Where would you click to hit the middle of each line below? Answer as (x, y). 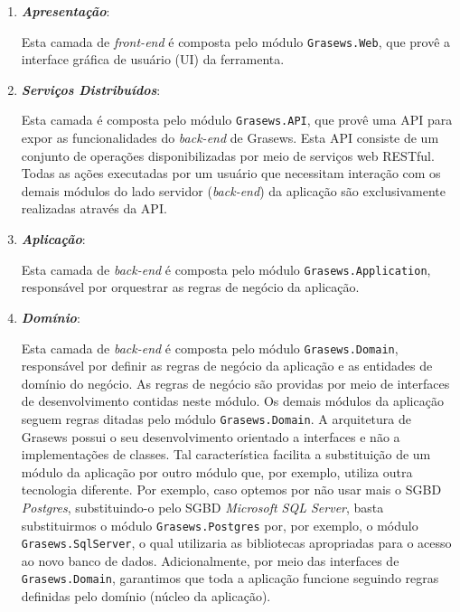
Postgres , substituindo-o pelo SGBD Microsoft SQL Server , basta (202, 507)
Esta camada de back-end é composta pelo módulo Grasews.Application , (226, 269)
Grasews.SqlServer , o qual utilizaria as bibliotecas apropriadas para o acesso (236, 543)
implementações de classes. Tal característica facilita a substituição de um (226, 454)
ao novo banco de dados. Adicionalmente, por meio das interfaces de (210, 560)
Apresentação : (66, 11)
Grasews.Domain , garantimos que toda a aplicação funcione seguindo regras (230, 578)
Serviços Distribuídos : (91, 89)
